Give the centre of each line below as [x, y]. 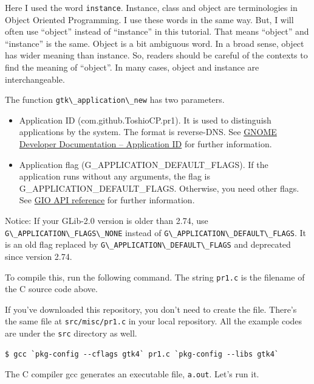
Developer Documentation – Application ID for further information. [145, 144]
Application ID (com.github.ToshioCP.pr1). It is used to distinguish [145, 120]
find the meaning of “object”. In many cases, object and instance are [132, 67]
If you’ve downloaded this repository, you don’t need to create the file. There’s [151, 309]
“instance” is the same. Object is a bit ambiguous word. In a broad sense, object [155, 43]
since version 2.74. [39, 256]
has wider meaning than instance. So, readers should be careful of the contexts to [156, 55]
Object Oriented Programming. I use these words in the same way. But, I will [149, 19]
